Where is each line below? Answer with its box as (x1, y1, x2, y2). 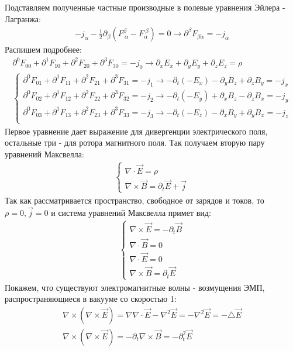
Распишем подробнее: (5, 43, 82, 56)
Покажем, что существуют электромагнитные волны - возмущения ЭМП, (5, 281, 265, 293)
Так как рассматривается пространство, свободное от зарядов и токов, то (5, 194, 264, 206)
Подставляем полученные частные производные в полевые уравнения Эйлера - (5, 1, 285, 13)
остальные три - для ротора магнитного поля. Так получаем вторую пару (5, 136, 265, 149)
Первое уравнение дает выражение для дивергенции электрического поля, (5, 125, 268, 137)
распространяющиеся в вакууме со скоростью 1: (5, 292, 177, 305)
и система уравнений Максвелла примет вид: (51, 206, 211, 218)
